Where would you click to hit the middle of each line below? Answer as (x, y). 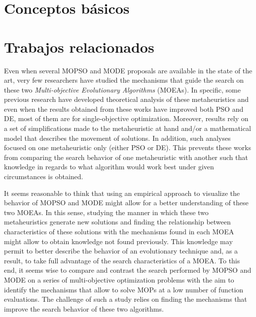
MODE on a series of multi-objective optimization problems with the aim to (119, 279)
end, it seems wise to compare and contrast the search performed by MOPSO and (128, 270)
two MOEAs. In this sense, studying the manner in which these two (106, 212)
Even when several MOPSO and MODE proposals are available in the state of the (128, 70)
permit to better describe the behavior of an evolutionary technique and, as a (121, 251)
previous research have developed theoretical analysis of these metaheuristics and (127, 99)
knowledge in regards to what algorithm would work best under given (109, 167)
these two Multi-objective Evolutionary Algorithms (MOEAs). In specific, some (122, 89)
